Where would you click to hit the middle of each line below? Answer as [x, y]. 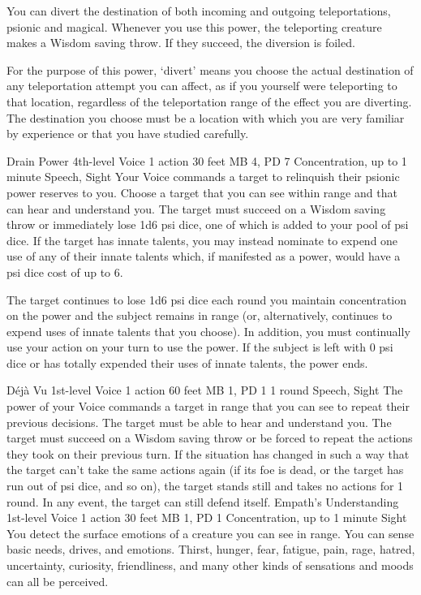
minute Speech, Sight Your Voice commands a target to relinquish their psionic [203, 177]
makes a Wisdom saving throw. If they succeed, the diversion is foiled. [181, 43]
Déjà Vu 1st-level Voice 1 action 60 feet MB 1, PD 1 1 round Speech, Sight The [205, 390]
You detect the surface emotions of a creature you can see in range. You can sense [210, 533]
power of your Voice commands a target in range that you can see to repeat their [208, 406]
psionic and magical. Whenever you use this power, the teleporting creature [194, 26]
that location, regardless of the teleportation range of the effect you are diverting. [209, 101]
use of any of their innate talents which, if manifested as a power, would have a [204, 256]
